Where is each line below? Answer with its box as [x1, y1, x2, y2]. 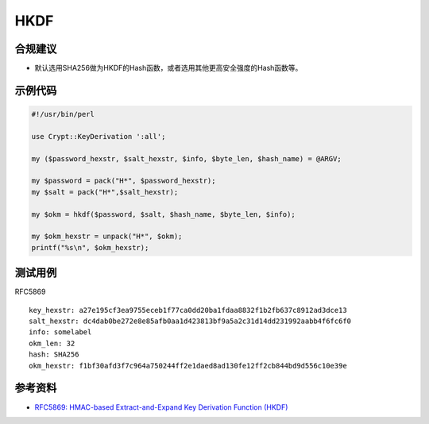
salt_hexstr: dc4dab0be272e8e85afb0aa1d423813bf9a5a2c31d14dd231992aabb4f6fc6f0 [29, 317, 352, 326]
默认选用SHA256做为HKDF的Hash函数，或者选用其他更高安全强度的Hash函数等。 [34, 64, 303, 73]
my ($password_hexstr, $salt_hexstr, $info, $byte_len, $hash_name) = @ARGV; [31, 154, 342, 163]
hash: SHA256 [29, 350, 79, 359]
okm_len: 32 [29, 338, 75, 348]
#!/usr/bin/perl [31, 110, 95, 119]
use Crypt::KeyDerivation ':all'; [31, 132, 166, 141]
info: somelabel [29, 328, 92, 337]
